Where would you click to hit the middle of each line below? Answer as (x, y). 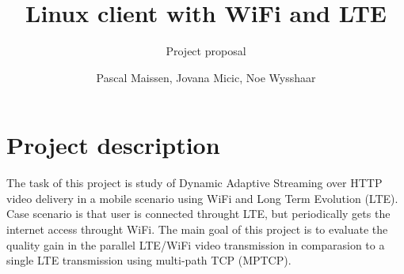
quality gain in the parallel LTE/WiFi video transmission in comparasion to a (196, 244)
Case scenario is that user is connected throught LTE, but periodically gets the (198, 214)
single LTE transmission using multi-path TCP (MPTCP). (149, 260)
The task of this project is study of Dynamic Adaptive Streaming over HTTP (194, 183)
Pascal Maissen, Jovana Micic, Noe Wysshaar (206, 77)
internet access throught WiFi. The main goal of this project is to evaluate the (197, 229)
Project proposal (206, 51)
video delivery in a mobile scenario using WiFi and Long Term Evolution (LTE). (202, 198)
